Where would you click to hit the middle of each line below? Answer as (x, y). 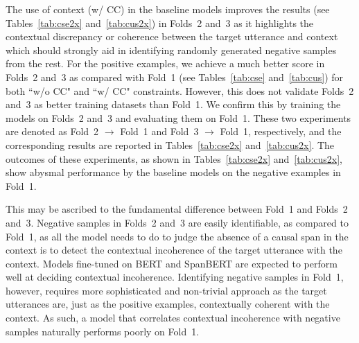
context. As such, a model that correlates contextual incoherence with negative (173, 318)
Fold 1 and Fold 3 (159, 131)
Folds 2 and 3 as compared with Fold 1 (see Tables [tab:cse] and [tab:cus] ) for (175, 77)
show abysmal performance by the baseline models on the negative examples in (173, 172)
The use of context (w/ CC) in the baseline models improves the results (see (168, 9)
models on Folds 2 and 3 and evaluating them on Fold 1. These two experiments (178, 117)
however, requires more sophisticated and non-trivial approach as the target (166, 290)
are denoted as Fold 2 (52, 131)
